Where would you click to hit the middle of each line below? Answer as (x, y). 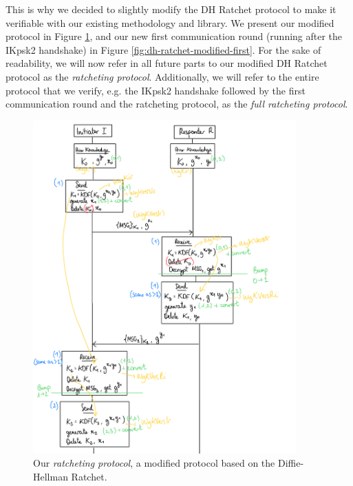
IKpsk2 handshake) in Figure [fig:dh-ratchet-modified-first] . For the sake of (163, 49)
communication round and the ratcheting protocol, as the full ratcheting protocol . (177, 104)
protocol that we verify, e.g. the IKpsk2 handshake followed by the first (156, 90)
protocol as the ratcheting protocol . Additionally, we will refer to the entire (162, 76)
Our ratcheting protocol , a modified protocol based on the (154, 463)
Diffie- (291, 463)
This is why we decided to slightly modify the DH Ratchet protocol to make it (171, 9)
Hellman (51, 476)
